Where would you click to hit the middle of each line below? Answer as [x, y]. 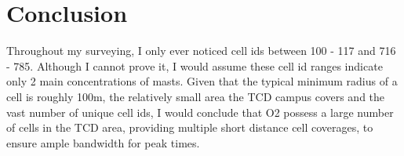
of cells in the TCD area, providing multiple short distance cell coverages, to [190, 127]
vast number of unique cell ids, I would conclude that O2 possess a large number [200, 112]
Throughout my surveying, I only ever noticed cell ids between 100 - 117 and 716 [201, 51]
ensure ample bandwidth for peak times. [103, 142]
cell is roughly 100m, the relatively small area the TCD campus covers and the [196, 96]
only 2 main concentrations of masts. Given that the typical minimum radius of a [202, 81]
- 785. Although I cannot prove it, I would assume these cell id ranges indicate [195, 65]
